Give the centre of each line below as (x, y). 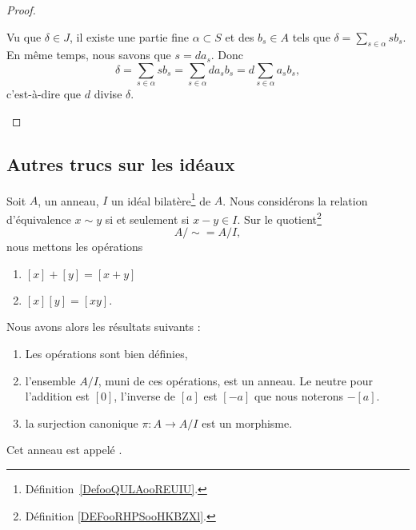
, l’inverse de (145, 396)
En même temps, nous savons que (89, 55)
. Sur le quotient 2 (279, 218)
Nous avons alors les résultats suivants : (104, 327)
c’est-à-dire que (44, 94)
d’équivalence (39, 219)
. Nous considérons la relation (295, 200)
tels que (311, 36)
